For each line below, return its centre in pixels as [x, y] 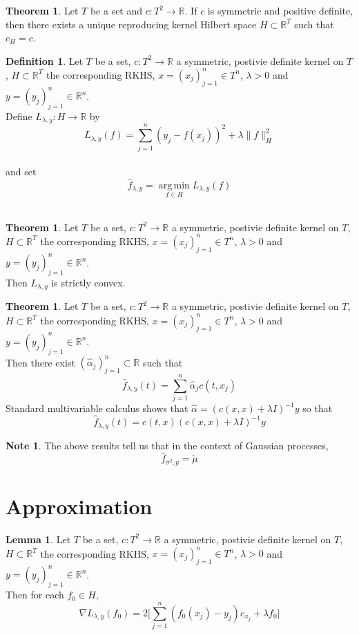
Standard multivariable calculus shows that [97, 408]
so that [318, 408]
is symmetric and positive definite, [280, 10]
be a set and [116, 10]
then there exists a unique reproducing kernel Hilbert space [131, 24]
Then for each [35, 595]
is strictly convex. [88, 282]
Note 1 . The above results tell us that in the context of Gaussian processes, [167, 445]
